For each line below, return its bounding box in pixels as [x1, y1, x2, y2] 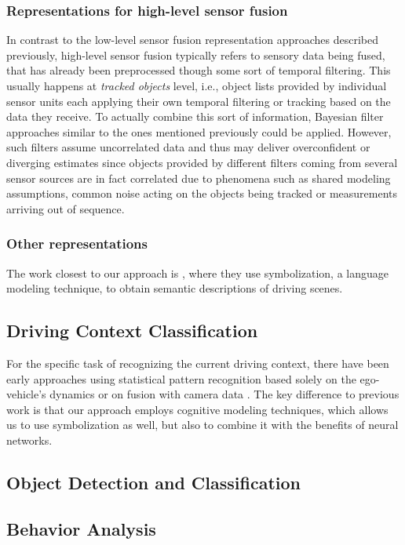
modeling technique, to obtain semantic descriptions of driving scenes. [6, 280, 343, 296]
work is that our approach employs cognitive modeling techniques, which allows [6, 401, 389, 417]
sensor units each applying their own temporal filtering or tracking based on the [6, 93, 391, 109]
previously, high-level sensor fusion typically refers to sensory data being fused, [6, 46, 385, 63]
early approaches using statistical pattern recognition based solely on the [6, 370, 356, 387]
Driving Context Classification [6, 318, 258, 343]
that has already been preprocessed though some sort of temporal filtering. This [6, 62, 391, 78]
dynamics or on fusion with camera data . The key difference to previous [49, 386, 400, 402]
